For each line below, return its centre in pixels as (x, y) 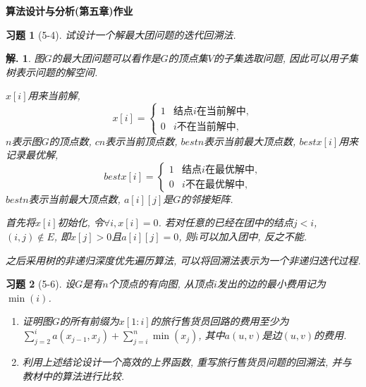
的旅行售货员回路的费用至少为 (220, 321)
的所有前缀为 (89, 321)
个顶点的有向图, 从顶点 (161, 284)
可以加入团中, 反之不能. (252, 236)
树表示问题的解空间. (52, 72)
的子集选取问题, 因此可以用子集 (286, 58)
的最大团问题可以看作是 (106, 58)
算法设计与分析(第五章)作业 (69, 11)
